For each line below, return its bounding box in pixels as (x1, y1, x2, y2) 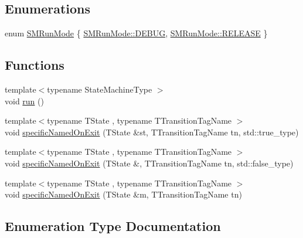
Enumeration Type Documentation (5, 217, 221, 235)
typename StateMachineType (47, 83, 152, 95)
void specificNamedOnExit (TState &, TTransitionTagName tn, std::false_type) (5, 157, 294, 169)
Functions (5, 56, 64, 74)
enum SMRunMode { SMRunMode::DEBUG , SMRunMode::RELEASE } (5, 27, 268, 39)
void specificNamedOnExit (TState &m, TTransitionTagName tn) (5, 188, 242, 200)
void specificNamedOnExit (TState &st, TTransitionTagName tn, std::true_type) (5, 125, 299, 138)
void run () (5, 94, 44, 107)
